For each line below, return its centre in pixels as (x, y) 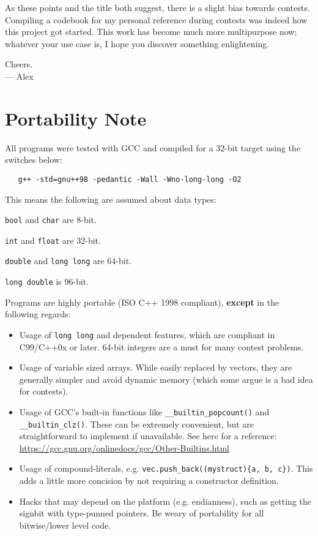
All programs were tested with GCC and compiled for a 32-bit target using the (153, 147)
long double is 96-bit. (47, 281)
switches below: (34, 160)
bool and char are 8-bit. (51, 220)
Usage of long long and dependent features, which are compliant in (147, 334)
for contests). (44, 391)
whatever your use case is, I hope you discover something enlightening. (137, 43)
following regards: (38, 314)
